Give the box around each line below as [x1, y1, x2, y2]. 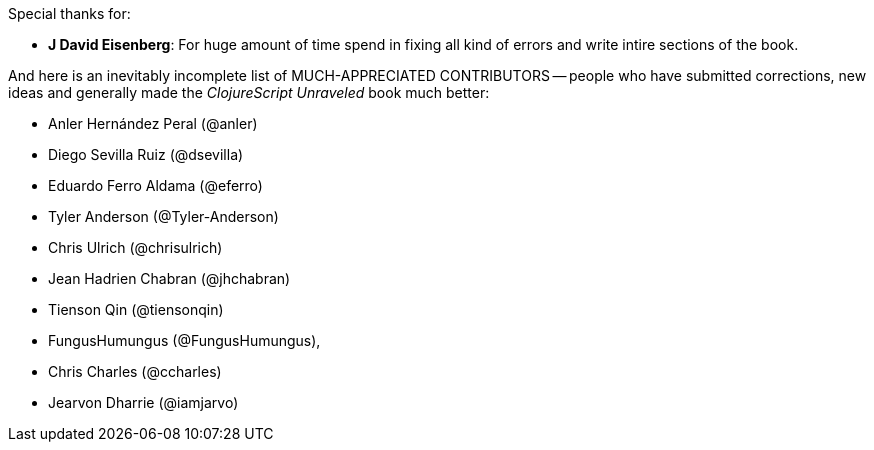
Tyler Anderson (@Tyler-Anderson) [48, 208, 279, 225]
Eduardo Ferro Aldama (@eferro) [48, 177, 263, 194]
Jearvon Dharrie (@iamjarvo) [48, 394, 239, 411]
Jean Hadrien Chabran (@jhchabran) [48, 270, 291, 287]
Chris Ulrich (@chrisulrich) [48, 239, 223, 256]
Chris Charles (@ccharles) [48, 363, 222, 380]
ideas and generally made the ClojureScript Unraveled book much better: [8, 84, 490, 101]
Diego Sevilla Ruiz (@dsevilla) [48, 146, 244, 163]
